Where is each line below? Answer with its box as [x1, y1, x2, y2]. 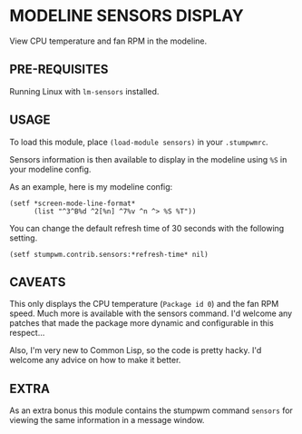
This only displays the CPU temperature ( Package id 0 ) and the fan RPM [9, 299, 279, 310]
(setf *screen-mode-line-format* [9, 199, 136, 208]
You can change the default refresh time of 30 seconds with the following [9, 222, 285, 233]
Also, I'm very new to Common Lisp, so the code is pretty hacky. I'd [9, 345, 262, 356]
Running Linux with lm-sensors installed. [9, 85, 160, 96]
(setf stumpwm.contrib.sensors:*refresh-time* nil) [9, 250, 209, 259]
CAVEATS [9, 274, 66, 290]
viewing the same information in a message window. [9, 415, 205, 426]
